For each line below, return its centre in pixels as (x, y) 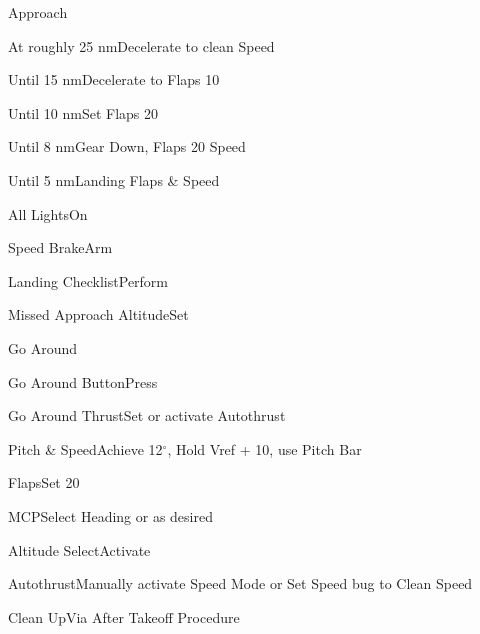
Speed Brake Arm (60, 247)
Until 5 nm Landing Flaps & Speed (114, 179)
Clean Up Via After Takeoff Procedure (124, 616)
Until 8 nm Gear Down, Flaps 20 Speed (127, 146)
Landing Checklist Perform (88, 280)
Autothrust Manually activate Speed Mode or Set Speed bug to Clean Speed (240, 583)
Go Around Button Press (83, 381)
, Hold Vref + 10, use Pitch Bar (264, 448)
